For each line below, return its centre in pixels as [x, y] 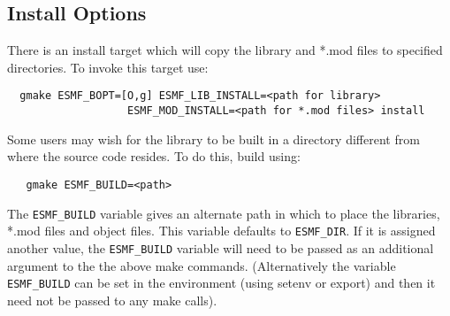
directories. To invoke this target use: [108, 67]
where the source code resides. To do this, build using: [154, 156]
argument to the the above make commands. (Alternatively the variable [202, 265]
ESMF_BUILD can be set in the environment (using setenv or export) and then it [221, 283]
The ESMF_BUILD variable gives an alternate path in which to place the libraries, [224, 213]
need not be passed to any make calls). [112, 300]
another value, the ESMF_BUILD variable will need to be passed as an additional [221, 247]
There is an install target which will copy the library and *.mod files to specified [225, 50]
